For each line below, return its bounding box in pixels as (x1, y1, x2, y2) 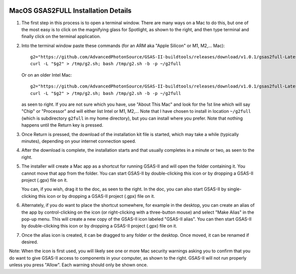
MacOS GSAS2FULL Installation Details (9, 6, 132, 15)
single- (227, 186, 242, 192)
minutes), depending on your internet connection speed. (21, 138, 137, 144)
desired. (21, 239, 38, 245)
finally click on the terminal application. (21, 34, 101, 40)
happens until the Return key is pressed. (21, 122, 104, 128)
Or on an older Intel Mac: (21, 72, 72, 78)
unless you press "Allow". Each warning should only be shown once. (9, 262, 148, 268)
